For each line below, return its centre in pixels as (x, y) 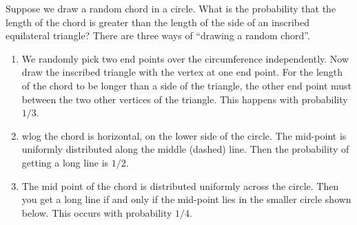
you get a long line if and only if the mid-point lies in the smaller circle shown (186, 199)
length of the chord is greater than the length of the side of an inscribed (158, 22)
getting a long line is (65, 162)
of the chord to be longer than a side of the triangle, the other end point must (187, 85)
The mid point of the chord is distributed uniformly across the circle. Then (180, 185)
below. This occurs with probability (97, 212)
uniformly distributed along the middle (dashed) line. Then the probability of (185, 149)
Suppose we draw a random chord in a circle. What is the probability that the (171, 8)
